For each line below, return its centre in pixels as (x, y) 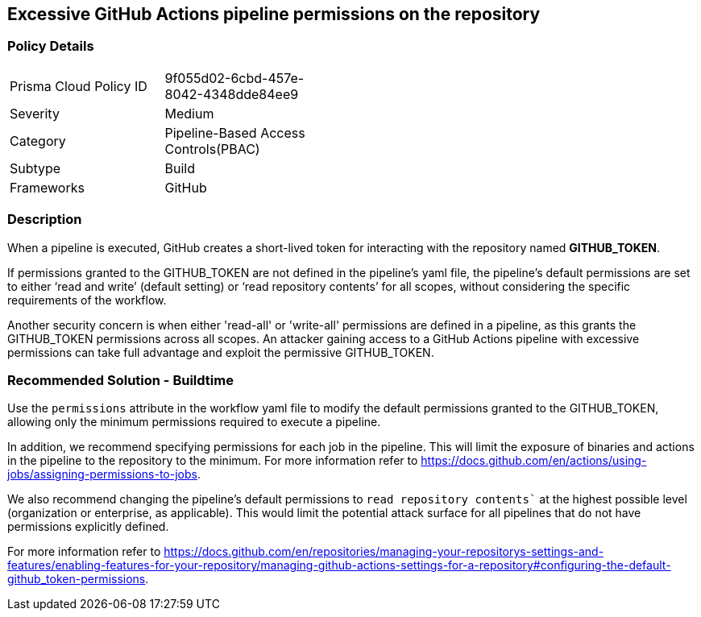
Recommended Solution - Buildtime (120, 380)
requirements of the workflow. (87, 300)
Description (45, 219)
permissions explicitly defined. (88, 527)
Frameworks (47, 187)
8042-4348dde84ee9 (232, 94)
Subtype (35, 168)
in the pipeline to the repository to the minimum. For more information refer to (213, 461)
